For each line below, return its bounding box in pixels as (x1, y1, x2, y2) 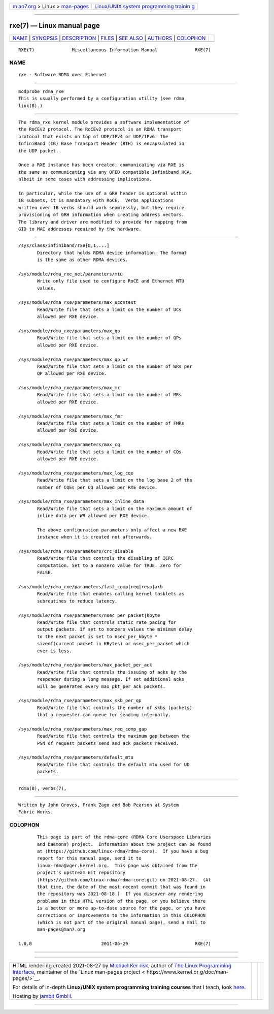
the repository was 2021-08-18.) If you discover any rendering (37, 891, 203, 897)
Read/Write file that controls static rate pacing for (37, 619, 177, 625)
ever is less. (37, 648, 72, 654)
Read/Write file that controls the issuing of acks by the (37, 669, 187, 675)
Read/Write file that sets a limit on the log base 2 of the (37, 478, 192, 483)
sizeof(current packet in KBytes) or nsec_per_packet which (37, 641, 190, 647)
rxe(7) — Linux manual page (9, 21, 100, 30)
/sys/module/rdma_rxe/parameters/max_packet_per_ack (18, 662, 152, 668)
